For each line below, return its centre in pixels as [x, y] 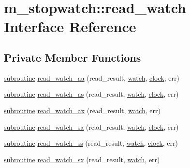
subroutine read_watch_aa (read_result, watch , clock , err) [92, 77]
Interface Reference [70, 26]
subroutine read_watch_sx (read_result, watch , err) [82, 159]
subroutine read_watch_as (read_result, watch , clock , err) [91, 94]
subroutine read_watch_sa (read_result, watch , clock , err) [91, 126]
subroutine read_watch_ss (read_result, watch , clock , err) [91, 143]
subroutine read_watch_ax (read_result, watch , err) [82, 110]
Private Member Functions [73, 57]
